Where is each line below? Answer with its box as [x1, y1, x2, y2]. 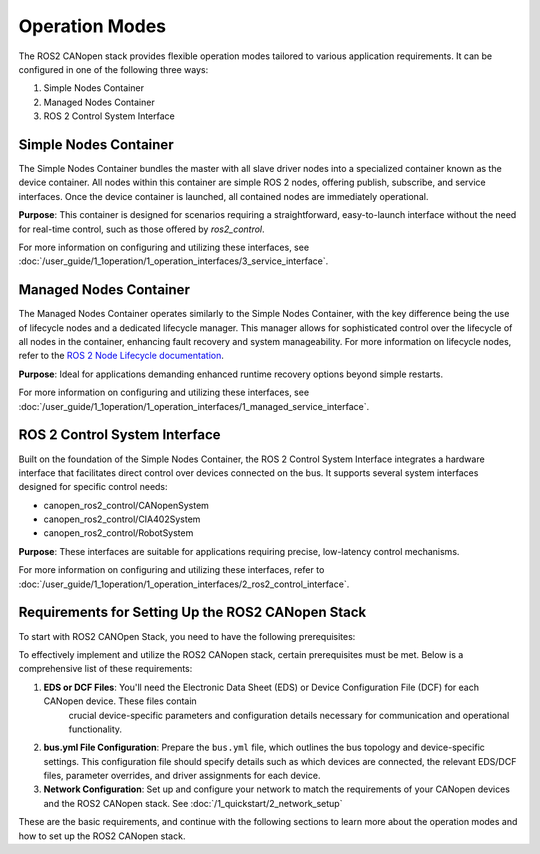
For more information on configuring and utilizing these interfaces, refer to [18, 564, 325, 576]
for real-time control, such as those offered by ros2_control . [18, 223, 265, 235]
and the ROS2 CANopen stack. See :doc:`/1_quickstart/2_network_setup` [43, 797, 343, 809]
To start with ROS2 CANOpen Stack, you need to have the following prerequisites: [18, 630, 356, 642]
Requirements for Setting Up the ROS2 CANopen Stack [18, 604, 367, 621]
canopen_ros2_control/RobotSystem [43, 527, 194, 539]
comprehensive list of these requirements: [18, 663, 193, 675]
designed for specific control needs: [18, 481, 169, 493]
